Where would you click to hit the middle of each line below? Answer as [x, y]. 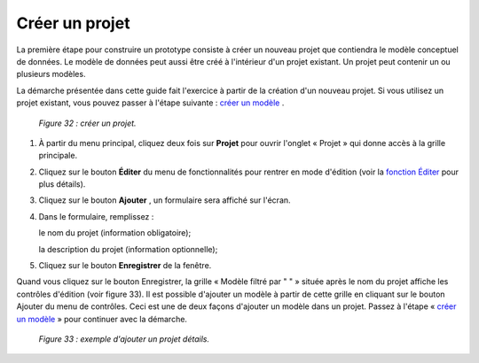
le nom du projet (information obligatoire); [115, 233]
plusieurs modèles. [51, 74]
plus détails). [62, 184]
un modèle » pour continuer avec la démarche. [102, 319]
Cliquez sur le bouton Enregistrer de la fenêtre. [125, 266]
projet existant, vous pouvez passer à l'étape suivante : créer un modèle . [150, 103]
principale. [58, 156]
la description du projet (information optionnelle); [128, 249]
